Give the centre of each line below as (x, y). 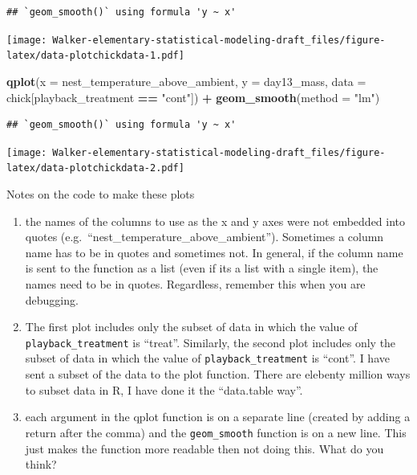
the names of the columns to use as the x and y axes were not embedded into (215, 221)
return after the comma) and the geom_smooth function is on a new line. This (216, 432)
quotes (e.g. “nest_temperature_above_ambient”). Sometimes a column (204, 237)
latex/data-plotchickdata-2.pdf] (95, 168)
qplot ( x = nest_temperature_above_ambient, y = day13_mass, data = (186, 81)
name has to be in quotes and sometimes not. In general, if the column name (214, 252)
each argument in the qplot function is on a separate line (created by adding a (218, 417)
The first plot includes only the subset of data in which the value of (191, 327)
